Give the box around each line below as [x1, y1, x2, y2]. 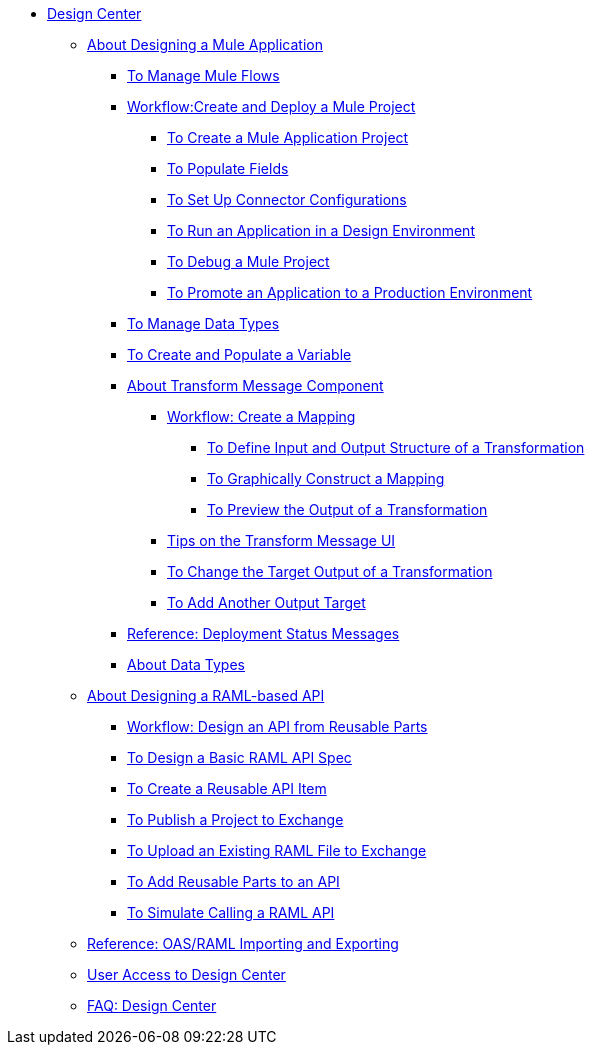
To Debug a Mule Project [167, 253, 330, 270]
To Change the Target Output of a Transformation [167, 563, 493, 580]
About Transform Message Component [127, 377, 384, 394]
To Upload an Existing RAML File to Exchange [127, 842, 427, 859]
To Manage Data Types [127, 315, 280, 332]
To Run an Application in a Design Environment [167, 222, 475, 239]
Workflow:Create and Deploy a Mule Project [127, 98, 416, 115]
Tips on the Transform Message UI [167, 532, 396, 549]
